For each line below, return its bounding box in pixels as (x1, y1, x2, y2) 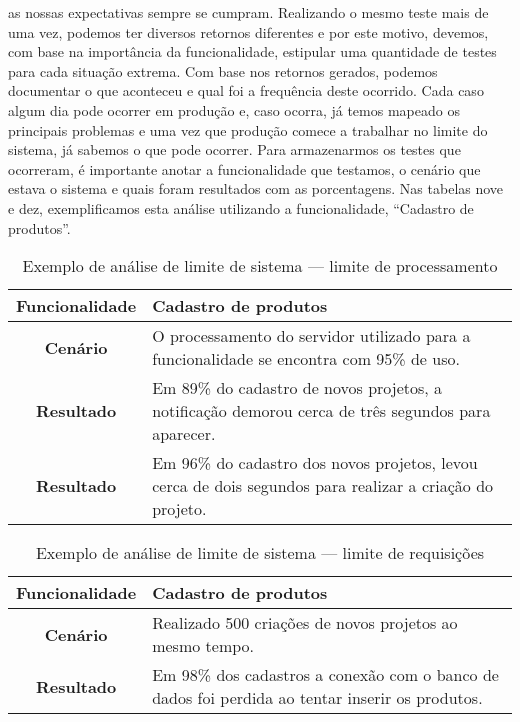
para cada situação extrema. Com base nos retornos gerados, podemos (8, 60, 438, 81)
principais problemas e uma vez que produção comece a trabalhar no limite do (8, 119, 488, 140)
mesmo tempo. (152, 634, 255, 658)
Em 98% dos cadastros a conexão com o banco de (152, 663, 499, 687)
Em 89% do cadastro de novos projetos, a (152, 376, 443, 400)
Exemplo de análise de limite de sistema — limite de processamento (22, 254, 498, 278)
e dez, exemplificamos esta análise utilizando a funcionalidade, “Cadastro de (8, 197, 474, 218)
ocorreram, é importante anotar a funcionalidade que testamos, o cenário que (8, 158, 481, 179)
